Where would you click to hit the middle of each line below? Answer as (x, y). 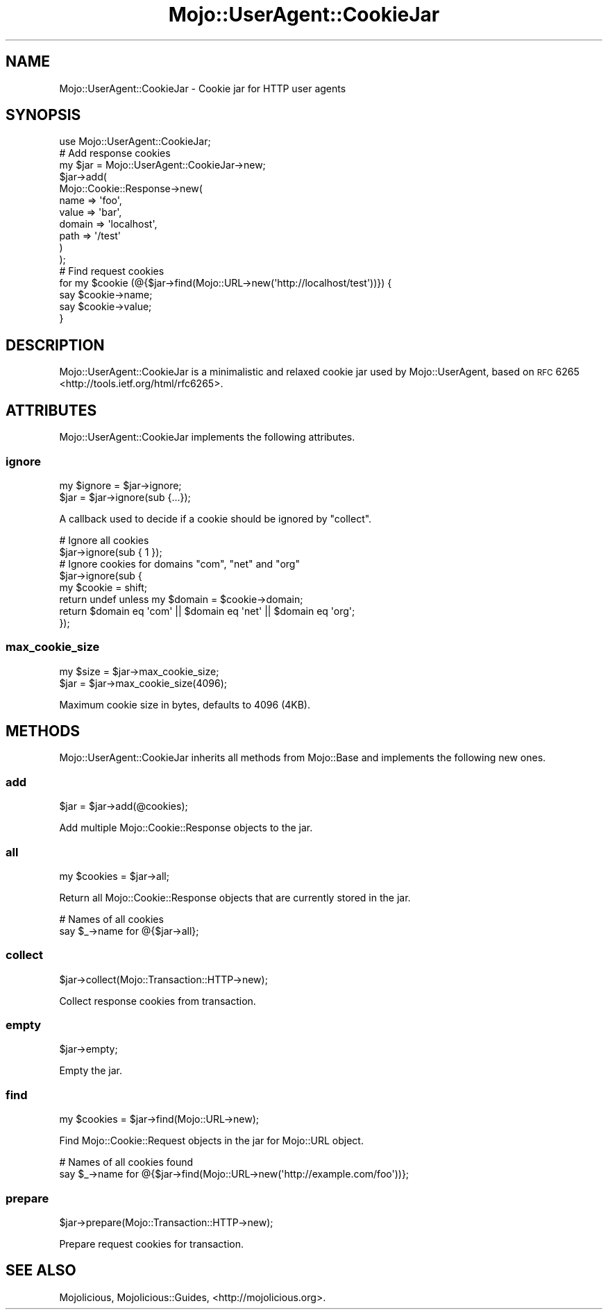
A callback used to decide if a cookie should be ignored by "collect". (216, 518)
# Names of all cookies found (126, 1162)
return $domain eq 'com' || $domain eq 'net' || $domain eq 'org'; (207, 611)
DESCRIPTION (55, 345)
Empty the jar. (91, 1071)
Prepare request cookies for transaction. (151, 1244)
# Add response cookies (115, 153)
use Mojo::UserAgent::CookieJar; (135, 142)
